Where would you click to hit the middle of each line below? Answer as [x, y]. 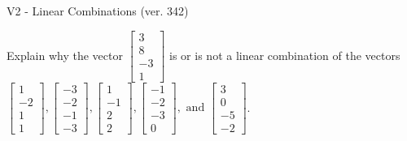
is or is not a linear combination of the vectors [285, 55]
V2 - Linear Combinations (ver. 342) [98, 11]
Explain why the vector [65, 55]
